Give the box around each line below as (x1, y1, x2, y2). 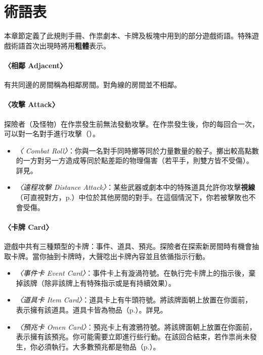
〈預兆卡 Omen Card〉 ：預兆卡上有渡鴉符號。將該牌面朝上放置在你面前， (16, 321, 256, 332)
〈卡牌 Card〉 (4, 221, 53, 232)
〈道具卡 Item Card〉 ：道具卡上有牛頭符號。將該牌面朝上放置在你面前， (16, 294, 252, 305)
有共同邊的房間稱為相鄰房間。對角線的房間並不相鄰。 (4, 79, 181, 90)
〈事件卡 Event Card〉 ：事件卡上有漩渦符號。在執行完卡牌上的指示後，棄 (16, 268, 256, 278)
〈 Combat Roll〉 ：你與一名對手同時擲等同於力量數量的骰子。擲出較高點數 (16, 145, 259, 156)
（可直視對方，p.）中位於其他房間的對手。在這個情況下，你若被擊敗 (16, 192, 242, 202)
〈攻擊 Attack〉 (4, 99, 59, 110)
